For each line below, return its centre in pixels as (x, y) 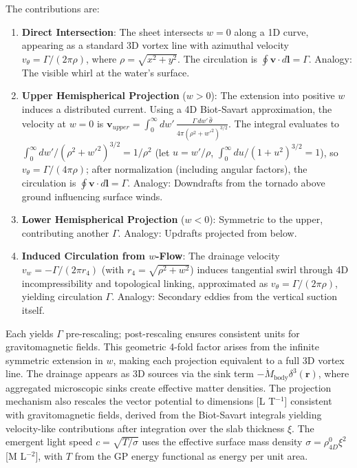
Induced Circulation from (83, 256)
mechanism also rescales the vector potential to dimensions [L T (141, 401)
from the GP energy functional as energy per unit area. (191, 455)
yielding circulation (62, 296)
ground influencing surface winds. (92, 196)
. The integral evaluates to (284, 123)
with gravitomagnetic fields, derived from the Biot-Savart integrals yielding (164, 414)
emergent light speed (49, 442)
